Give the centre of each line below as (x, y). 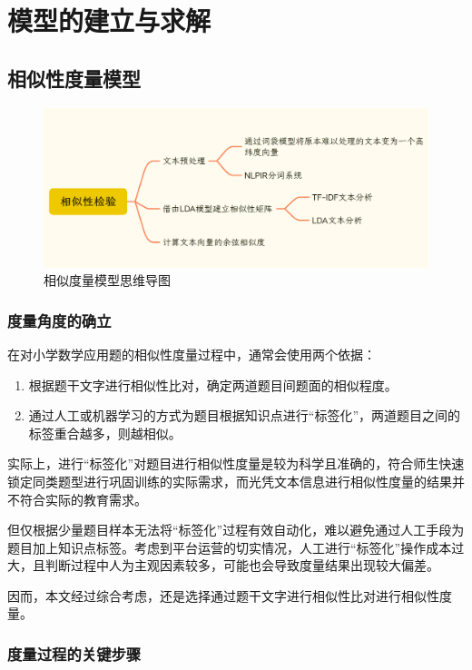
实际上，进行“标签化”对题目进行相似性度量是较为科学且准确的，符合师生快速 (236, 463)
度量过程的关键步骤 (74, 654)
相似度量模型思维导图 (107, 280)
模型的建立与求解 (109, 20)
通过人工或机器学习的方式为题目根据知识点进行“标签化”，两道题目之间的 (245, 415)
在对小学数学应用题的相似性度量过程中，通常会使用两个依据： (192, 354)
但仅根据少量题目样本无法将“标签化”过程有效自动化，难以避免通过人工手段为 (236, 530)
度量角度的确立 (59, 320)
